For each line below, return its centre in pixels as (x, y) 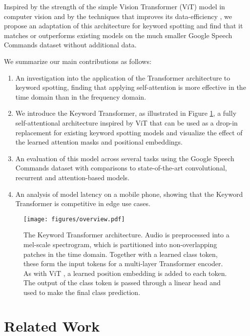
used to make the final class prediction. (82, 292)
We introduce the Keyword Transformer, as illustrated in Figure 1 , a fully (126, 113)
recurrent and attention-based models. (73, 177)
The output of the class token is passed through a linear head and (122, 283)
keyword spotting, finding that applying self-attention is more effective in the (131, 87)
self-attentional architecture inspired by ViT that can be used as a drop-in (126, 122)
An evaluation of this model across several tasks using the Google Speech (125, 158)
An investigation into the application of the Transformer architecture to (123, 77)
